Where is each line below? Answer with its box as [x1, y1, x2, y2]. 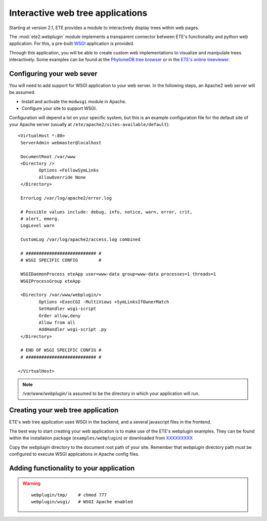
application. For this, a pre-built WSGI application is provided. [9, 41, 134, 46]
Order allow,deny [39, 313, 81, 318]
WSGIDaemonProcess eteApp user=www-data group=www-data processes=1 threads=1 [20, 271, 216, 277]
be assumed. [9, 89, 36, 95]
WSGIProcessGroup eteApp [20, 278, 81, 284]
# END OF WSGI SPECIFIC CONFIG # [20, 347, 101, 353]
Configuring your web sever [9, 69, 97, 78]
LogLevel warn [20, 223, 55, 228]
